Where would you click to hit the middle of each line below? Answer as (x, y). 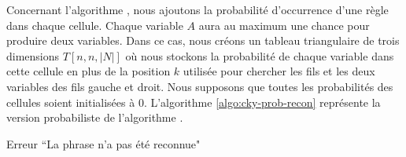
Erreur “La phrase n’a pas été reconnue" (103, 143)
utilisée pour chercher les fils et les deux (279, 71)
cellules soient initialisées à (71, 102)
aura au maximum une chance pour (284, 25)
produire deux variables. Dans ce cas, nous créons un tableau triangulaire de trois (203, 40)
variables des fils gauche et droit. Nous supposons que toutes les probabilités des (200, 86)
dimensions (33, 55)
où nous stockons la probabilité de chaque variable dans (260, 55)
